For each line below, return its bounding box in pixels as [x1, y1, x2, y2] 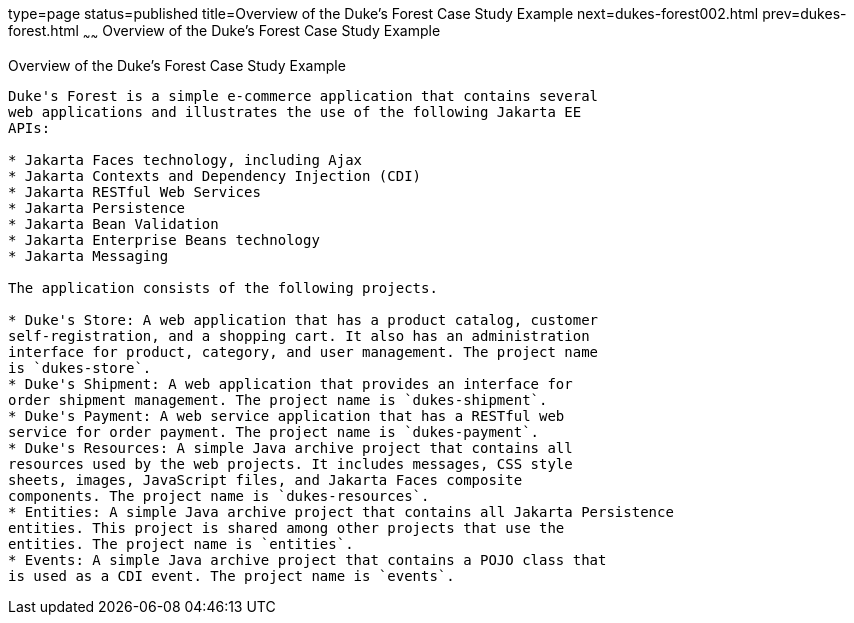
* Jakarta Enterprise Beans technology [8, 231, 320, 248]
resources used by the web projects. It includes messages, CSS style [8, 455, 573, 472]
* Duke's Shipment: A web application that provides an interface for [8, 375, 573, 392]
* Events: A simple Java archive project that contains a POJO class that [8, 551, 607, 568]
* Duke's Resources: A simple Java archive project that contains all [8, 439, 573, 456]
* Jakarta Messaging [8, 247, 169, 264]
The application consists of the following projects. [8, 279, 438, 296]
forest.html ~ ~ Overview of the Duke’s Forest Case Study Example [8, 22, 441, 43]
